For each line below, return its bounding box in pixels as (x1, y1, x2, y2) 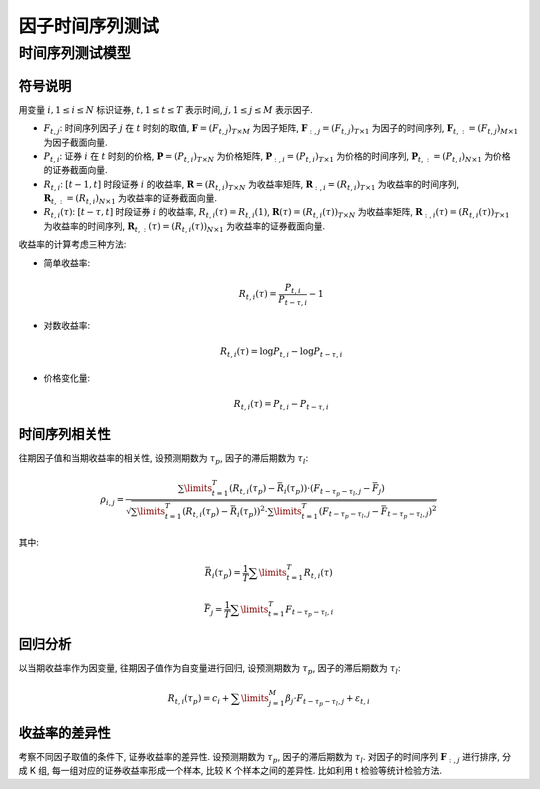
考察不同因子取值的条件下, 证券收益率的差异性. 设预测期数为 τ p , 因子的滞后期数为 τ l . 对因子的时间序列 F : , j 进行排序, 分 (18, 751, 512, 765)
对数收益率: (43, 320, 91, 332)
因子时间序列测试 (18, 15, 160, 37)
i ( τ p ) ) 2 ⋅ (236, 504, 269, 519)
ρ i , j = (100, 494, 125, 508)
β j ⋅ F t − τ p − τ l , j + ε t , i (285, 692, 370, 707)
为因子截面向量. (43, 136, 109, 148)
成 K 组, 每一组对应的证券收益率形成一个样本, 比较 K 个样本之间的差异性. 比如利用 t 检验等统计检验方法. (18, 765, 442, 777)
